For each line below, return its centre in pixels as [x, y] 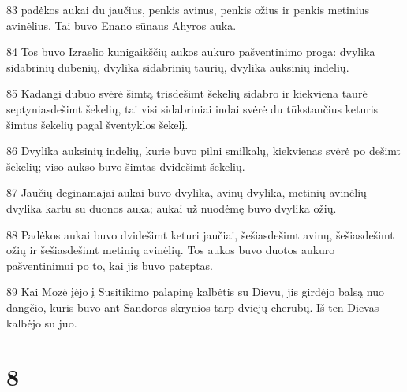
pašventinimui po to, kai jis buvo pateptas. [110, 265]
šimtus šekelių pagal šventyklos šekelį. [97, 124]
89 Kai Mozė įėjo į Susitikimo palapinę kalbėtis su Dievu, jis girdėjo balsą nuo [195, 292]
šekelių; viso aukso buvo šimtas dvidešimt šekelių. [126, 166]
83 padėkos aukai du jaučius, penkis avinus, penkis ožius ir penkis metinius [188, 9]
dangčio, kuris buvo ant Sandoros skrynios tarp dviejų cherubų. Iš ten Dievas [193, 307]
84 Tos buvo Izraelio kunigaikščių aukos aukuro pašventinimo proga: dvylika [191, 52]
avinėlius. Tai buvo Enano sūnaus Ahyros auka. [121, 25]
